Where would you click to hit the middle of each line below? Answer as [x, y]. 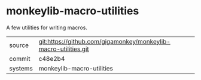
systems [21, 68]
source [19, 45]
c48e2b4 [52, 59]
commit [20, 59]
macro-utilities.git [64, 49]
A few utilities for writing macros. [47, 27]
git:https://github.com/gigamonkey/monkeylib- [104, 41]
